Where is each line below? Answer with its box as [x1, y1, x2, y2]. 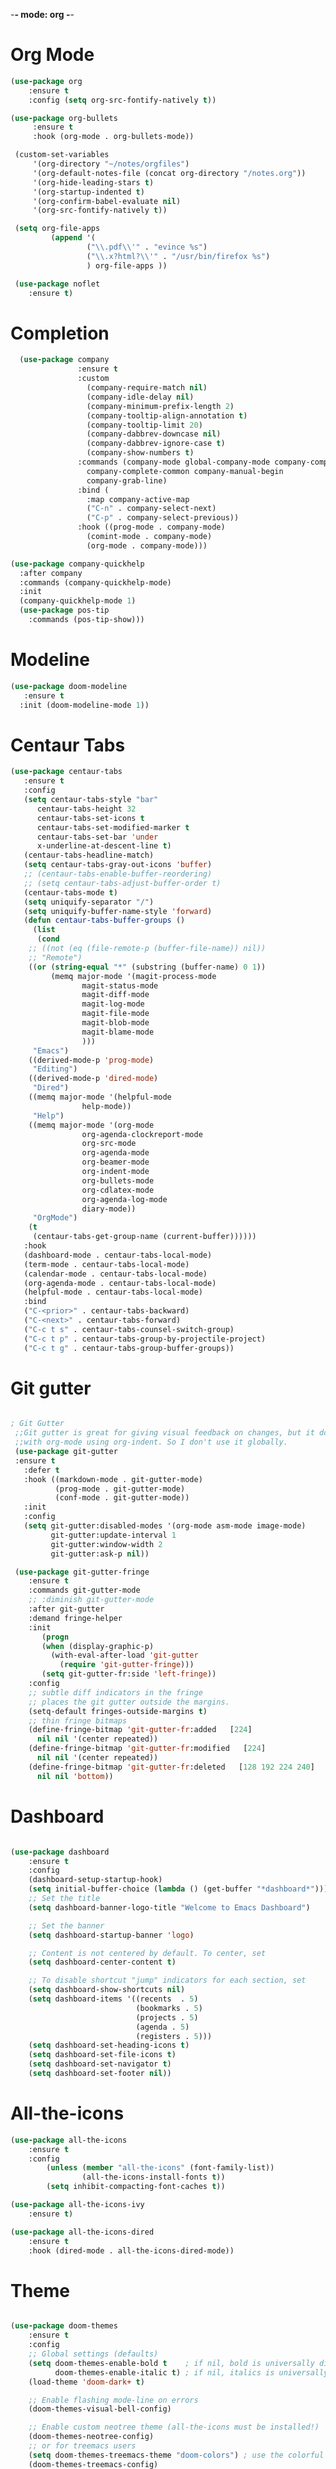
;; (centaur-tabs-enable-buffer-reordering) [23, 869, 213, 879]
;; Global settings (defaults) [28, 2349, 159, 2359]
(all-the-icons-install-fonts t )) [81, 2172, 226, 2183]
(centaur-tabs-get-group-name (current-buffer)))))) [32, 1232, 257, 1242]
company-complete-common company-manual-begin [86, 466, 284, 476]
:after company [19, 568, 83, 578]
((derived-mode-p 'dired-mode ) [28, 1074, 159, 1084]
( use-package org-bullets [10, 113, 118, 123]
